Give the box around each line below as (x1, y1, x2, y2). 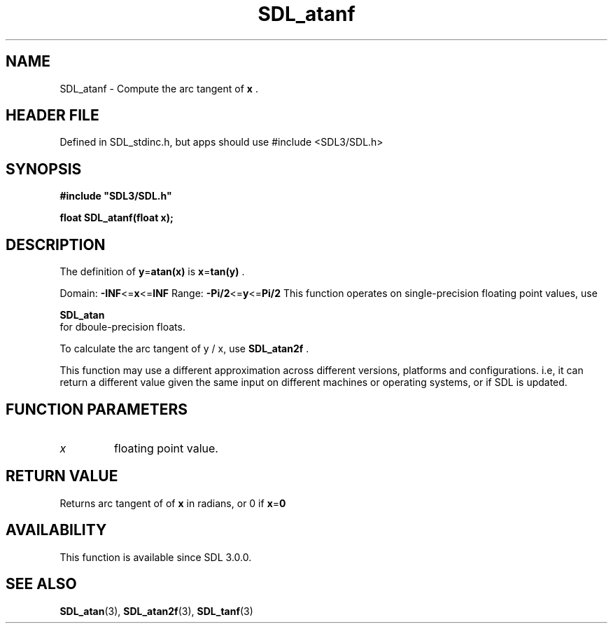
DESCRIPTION (6, 235, 106, 254)
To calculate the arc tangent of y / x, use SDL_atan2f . (59, 343, 309, 355)
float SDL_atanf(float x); (59, 212, 174, 224)
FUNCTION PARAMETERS (6, 400, 188, 418)
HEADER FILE (6, 106, 99, 125)
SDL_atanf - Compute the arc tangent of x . (59, 82, 258, 95)
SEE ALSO (6, 575, 77, 593)
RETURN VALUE (6, 467, 118, 485)
